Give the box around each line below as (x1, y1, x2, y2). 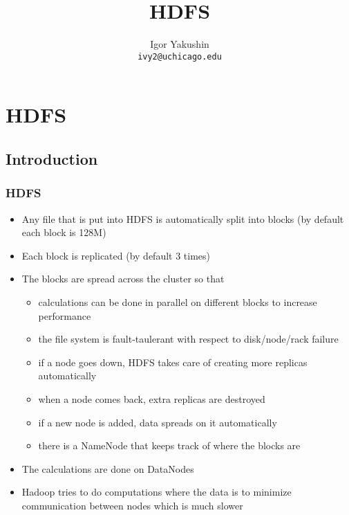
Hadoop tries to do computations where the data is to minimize (21, 485, 292, 499)
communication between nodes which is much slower (21, 498, 243, 512)
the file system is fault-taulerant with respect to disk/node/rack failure (38, 332, 339, 346)
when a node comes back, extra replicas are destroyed (38, 391, 265, 406)
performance (38, 308, 91, 323)
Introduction (6, 147, 98, 169)
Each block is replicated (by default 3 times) (21, 248, 211, 262)
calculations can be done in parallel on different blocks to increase (38, 294, 317, 309)
